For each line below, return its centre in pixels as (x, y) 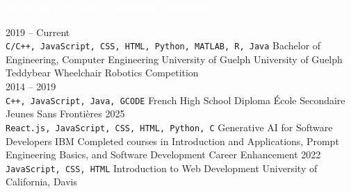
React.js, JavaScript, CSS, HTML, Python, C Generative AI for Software (169, 127)
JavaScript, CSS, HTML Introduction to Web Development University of (162, 168)
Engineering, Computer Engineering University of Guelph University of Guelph (174, 59)
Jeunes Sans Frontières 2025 (65, 114)
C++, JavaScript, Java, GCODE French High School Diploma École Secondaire (175, 100)
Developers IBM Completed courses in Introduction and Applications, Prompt (172, 141)
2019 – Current (38, 32)
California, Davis (41, 182)
